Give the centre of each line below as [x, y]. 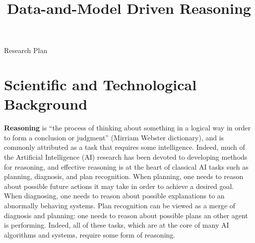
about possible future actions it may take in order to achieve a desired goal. [119, 186]
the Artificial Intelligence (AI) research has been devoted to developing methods [126, 157]
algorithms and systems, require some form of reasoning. [90, 234]
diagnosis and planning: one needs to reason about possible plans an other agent [126, 215]
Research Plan [26, 50]
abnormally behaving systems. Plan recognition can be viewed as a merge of [120, 206]
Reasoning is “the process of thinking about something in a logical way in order [127, 128]
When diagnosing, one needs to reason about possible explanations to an [114, 196]
